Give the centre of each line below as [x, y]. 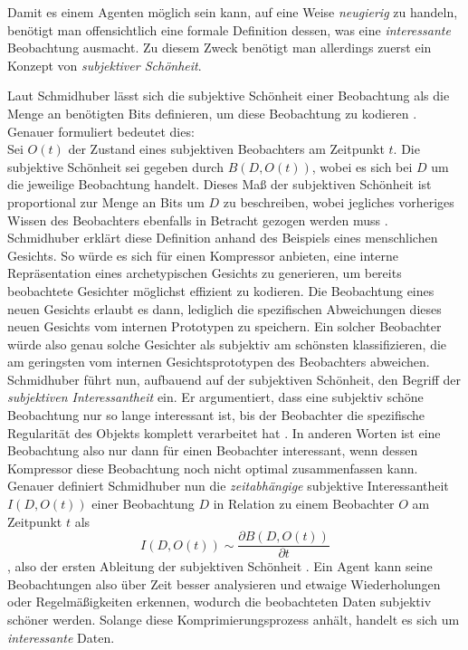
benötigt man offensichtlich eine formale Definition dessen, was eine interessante [229, 29]
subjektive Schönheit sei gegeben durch [115, 166]
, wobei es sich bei [362, 166]
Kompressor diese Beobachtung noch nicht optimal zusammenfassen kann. [213, 468]
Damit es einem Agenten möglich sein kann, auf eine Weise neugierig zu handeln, [233, 12]
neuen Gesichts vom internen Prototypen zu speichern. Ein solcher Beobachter [224, 326]
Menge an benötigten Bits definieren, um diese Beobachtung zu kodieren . [212, 113]
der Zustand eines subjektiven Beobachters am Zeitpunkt [226, 149]
